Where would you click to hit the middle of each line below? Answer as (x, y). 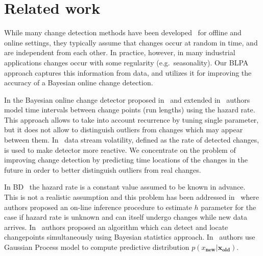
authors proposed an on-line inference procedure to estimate (98, 207)
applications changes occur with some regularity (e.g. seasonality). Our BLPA (126, 62)
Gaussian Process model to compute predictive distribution (97, 247)
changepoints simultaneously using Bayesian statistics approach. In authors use (130, 237)
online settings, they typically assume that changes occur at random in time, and (131, 42)
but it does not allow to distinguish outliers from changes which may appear (124, 130)
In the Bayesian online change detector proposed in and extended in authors (127, 99)
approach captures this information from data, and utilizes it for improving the (128, 72)
